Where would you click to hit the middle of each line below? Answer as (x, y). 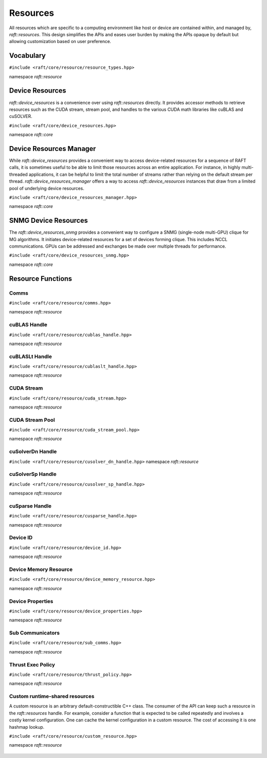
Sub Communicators (34, 633)
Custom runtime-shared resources (52, 697)
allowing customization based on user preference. (60, 42)
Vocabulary (27, 56)
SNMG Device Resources (48, 221)
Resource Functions (41, 278)
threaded (19, 174)
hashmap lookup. (27, 727)
